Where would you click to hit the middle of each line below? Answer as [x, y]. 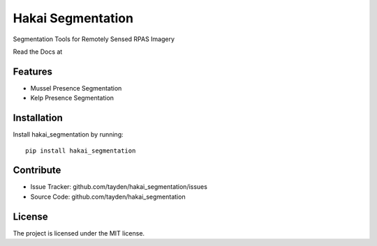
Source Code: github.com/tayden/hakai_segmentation [108, 197]
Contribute [37, 170]
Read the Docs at [38, 52]
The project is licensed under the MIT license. [79, 233]
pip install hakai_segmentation [81, 151]
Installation [38, 118]
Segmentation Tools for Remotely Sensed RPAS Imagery [94, 39]
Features [32, 71]
